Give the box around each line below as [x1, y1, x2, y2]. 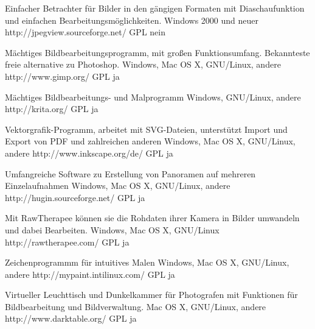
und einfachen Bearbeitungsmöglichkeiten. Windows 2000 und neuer [5, 13, 258, 26]
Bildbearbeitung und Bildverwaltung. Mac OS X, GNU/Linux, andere [5, 300, 266, 313]
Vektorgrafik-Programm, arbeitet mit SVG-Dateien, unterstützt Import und [5, 122, 288, 135]
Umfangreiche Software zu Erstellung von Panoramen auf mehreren [5, 167, 256, 180]
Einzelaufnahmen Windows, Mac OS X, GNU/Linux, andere [5, 179, 230, 192]
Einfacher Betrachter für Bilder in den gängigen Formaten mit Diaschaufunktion [5, 2, 305, 14]
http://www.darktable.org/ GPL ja [5, 312, 137, 325]
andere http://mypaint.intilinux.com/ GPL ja [5, 267, 175, 280]
